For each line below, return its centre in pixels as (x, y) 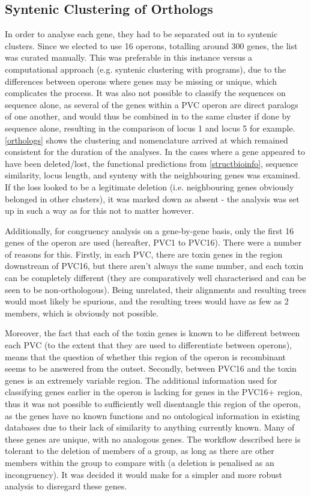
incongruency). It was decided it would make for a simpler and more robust (144, 474)
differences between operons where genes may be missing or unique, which (141, 81)
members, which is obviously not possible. (82, 313)
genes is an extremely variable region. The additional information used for (141, 380)
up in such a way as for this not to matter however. (99, 210)
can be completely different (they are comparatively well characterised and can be (155, 278)
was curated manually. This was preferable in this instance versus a (129, 57)
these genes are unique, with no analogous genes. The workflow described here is (153, 439)
